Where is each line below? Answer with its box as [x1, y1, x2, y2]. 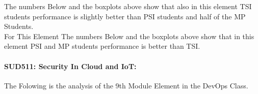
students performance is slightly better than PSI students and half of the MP [4, 11, 246, 21]
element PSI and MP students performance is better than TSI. [4, 41, 200, 51]
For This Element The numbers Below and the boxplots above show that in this [4, 30, 254, 41]
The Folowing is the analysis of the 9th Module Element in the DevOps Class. [4, 80, 248, 90]
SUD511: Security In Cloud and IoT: [4, 60, 137, 71]
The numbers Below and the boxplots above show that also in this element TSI [4, 1, 252, 11]
